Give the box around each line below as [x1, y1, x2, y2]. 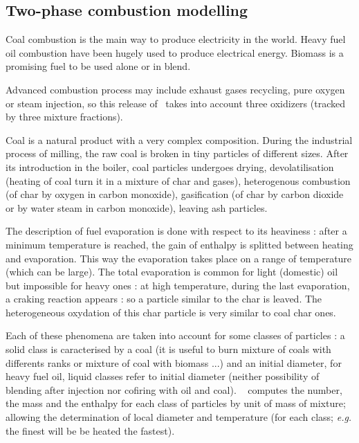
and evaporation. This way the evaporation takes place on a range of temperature [6, 251, 352, 265]
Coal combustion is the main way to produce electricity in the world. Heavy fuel [6, 32, 346, 46]
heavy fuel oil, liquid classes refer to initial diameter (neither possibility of [6, 369, 320, 383]
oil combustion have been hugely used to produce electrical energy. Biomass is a [6, 45, 344, 60]
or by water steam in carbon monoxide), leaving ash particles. [6, 200, 268, 215]
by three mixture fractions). [6, 109, 123, 124]
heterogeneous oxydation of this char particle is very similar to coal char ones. [6, 305, 336, 319]
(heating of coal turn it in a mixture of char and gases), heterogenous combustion [6, 173, 351, 188]
